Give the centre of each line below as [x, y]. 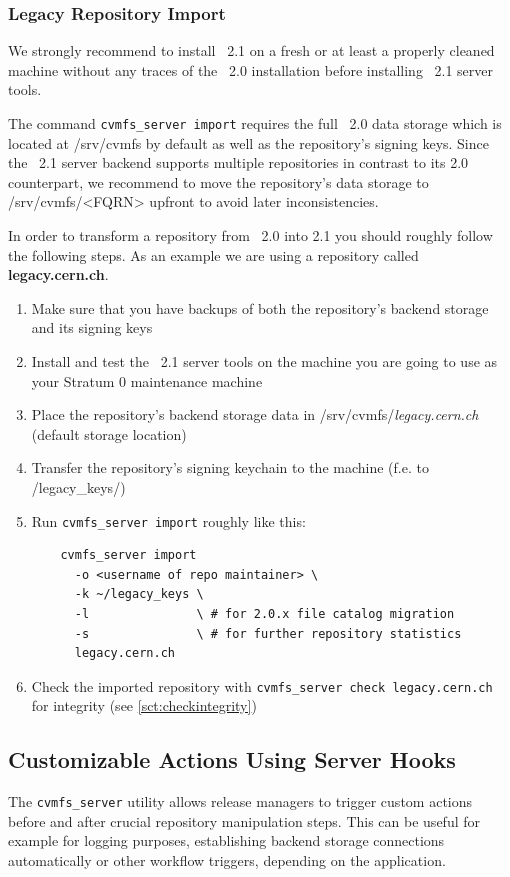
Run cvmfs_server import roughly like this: [168, 520]
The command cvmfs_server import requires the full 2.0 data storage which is [255, 123]
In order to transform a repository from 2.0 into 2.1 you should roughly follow [250, 235]
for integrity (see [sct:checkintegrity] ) [144, 705]
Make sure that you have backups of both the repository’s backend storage [260, 307]
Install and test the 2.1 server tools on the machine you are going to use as [264, 361]
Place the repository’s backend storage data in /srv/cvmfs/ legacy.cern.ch [255, 414]
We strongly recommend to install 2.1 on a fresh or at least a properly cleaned [251, 50]
